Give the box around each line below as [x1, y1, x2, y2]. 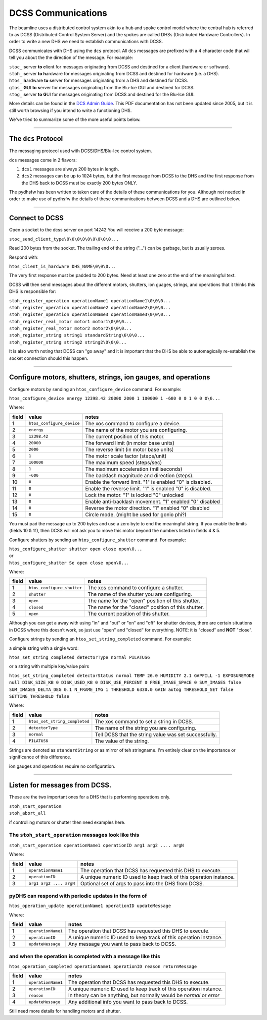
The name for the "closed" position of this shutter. [87, 604, 204, 611]
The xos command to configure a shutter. [87, 584, 184, 591]
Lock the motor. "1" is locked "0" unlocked [85, 491, 184, 498]
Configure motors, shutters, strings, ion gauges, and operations [9, 373, 210, 382]
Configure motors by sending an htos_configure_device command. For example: [9, 386, 181, 392]
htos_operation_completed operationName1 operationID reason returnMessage [9, 963, 197, 969]
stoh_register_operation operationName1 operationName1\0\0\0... [9, 298, 171, 303]
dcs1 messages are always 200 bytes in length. [21, 166, 119, 172]
